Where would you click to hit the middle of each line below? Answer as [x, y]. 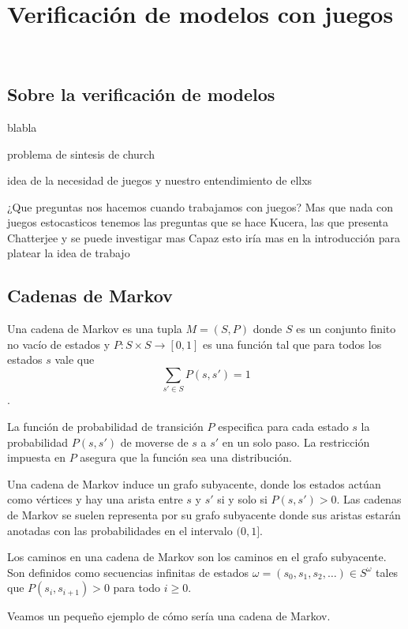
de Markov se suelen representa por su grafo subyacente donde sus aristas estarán [204, 514]
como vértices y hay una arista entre [95, 499]
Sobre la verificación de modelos [141, 94]
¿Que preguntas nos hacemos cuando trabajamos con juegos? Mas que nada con [200, 206]
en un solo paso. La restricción [296, 442]
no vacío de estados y [59, 344]
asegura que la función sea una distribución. [186, 457]
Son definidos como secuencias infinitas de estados [128, 572]
